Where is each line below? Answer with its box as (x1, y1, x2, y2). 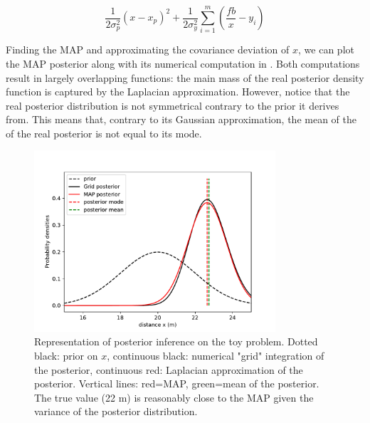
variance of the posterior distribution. (34, 404, 198, 419)
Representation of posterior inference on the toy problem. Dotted (34, 334, 318, 349)
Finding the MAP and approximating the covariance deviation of (6, 42, 290, 57)
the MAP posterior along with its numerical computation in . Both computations (6, 56, 360, 70)
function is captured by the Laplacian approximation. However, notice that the (6, 84, 350, 99)
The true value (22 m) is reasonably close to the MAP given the (34, 390, 314, 404)
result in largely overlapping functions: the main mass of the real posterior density (6, 70, 364, 85)
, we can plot (298, 42, 354, 57)
